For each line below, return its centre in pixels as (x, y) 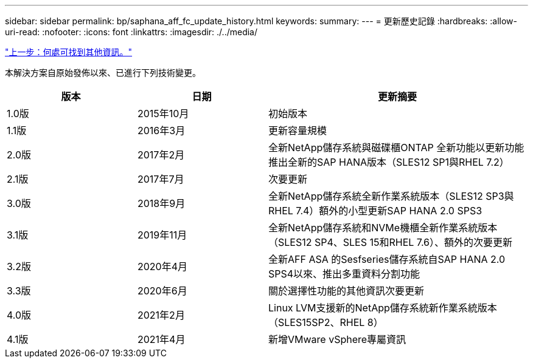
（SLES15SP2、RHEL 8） (326, 322)
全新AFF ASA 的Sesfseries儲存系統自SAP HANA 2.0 (387, 259)
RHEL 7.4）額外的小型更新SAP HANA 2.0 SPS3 (375, 211)
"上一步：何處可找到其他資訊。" (69, 52)
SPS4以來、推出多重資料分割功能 (344, 274)
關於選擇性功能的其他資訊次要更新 (347, 291)
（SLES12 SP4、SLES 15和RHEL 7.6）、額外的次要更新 (391, 242)
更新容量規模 (298, 131)
